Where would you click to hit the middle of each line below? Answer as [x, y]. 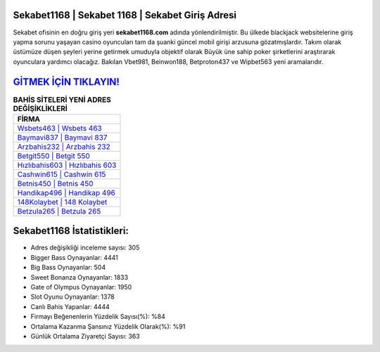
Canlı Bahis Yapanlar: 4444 [70, 306]
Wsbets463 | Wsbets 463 [59, 128]
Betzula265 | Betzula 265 [59, 211]
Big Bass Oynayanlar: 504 [68, 268]
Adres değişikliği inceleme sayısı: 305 [85, 248]
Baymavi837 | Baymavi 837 [62, 137]
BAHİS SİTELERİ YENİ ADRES [62, 100]
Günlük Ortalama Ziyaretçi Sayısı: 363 [85, 336]
